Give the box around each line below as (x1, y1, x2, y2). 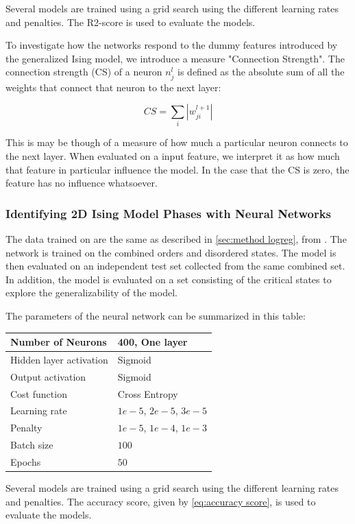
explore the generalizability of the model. (5, 285, 177, 300)
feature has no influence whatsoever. (5, 176, 158, 190)
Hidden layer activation (10, 352, 108, 366)
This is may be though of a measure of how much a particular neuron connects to (5, 135, 348, 150)
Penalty (10, 420, 42, 435)
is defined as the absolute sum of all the (177, 64, 345, 79)
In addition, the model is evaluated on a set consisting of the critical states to (5, 272, 332, 286)
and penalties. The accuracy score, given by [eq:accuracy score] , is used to (5, 494, 316, 508)
